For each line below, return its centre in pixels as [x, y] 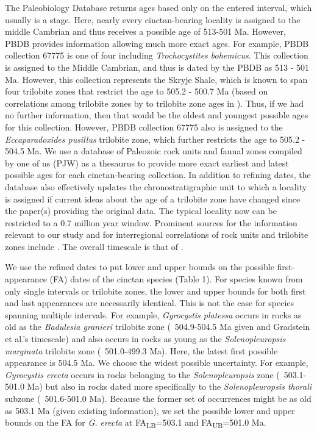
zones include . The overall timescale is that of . [94, 246]
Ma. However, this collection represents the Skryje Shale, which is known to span [156, 79]
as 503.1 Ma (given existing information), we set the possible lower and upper [150, 410]
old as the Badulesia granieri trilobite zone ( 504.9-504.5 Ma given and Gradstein [158, 327]
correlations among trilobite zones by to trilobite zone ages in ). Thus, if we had [155, 103]
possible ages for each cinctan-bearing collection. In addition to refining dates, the [158, 175]
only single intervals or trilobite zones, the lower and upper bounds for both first [155, 291]
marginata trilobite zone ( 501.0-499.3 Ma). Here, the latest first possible [141, 350]
